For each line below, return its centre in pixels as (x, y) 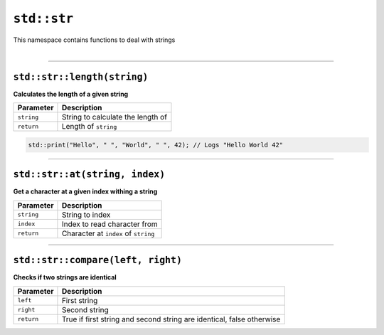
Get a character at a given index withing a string (85, 191)
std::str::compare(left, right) (98, 260)
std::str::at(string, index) (89, 175)
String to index (86, 215)
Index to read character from (110, 224)
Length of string (89, 127)
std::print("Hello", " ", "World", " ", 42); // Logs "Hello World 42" (156, 145)
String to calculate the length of (114, 117)
